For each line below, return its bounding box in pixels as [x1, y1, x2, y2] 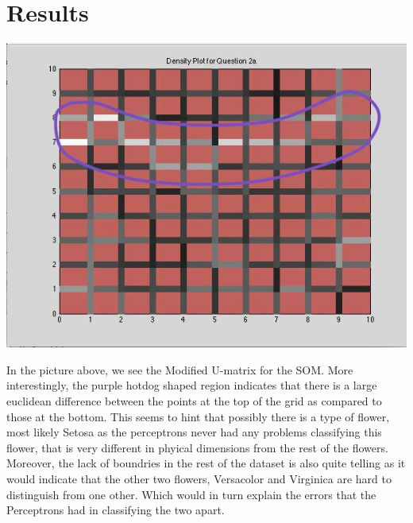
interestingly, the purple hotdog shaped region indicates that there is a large [6, 377, 377, 393]
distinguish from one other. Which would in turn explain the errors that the [6, 486, 376, 502]
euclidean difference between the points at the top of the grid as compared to [6, 393, 382, 409]
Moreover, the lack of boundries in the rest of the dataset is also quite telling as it [6, 455, 406, 471]
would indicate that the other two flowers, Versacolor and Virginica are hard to [6, 471, 392, 487]
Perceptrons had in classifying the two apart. [6, 502, 225, 518]
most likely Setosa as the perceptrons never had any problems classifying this [6, 424, 382, 440]
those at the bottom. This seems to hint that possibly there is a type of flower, [6, 408, 390, 424]
